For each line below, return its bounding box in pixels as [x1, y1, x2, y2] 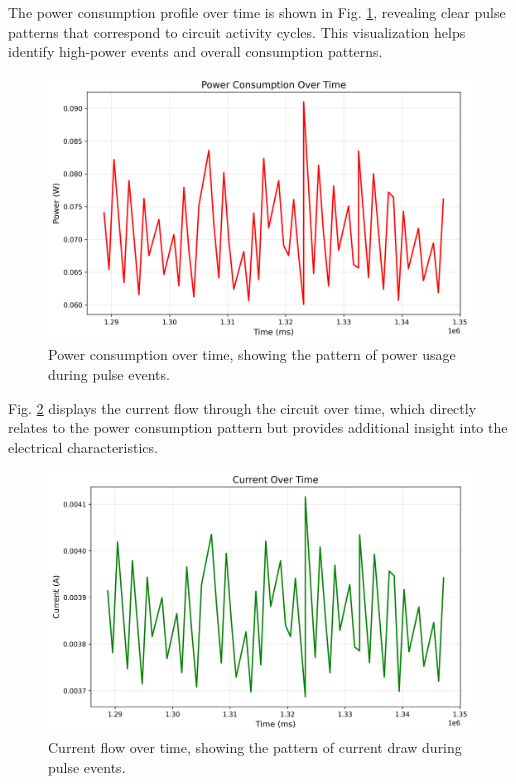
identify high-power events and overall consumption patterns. [8, 41, 383, 62]
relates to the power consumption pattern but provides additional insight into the [8, 417, 508, 438]
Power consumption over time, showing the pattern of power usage [48, 344, 456, 365]
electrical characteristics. [8, 436, 158, 457]
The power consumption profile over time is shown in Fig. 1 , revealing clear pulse [8, 2, 506, 22]
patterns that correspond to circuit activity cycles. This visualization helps [8, 21, 466, 42]
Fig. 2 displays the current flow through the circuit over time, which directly [8, 397, 477, 418]
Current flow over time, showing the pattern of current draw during [48, 737, 462, 758]
